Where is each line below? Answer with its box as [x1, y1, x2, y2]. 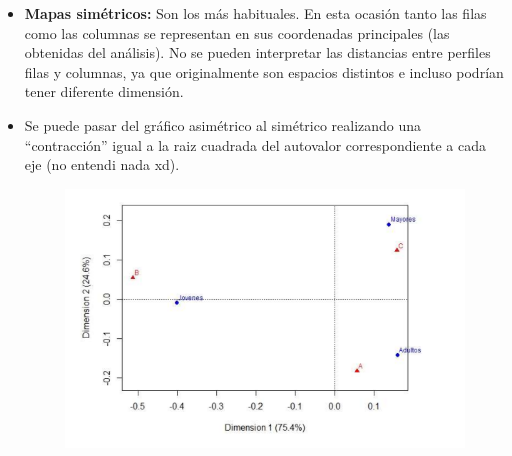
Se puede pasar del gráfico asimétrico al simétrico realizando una [24, 114, 422, 135]
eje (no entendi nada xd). [24, 154, 180, 175]
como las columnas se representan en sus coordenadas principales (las [24, 22, 450, 43]
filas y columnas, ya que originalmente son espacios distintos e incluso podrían [24, 61, 504, 82]
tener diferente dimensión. [24, 81, 184, 102]
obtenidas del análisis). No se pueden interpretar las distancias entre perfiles [24, 42, 491, 63]
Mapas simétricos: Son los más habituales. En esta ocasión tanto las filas [24, 3, 487, 23]
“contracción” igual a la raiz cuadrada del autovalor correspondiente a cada [24, 134, 486, 155]
